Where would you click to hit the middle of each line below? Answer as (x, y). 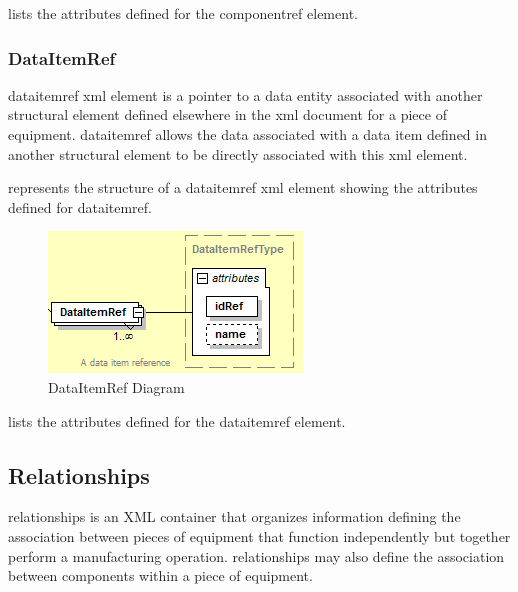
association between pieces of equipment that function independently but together (259, 535)
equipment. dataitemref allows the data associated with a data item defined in (247, 134)
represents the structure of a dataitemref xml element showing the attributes (243, 187)
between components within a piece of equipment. (160, 575)
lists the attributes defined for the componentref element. (183, 13)
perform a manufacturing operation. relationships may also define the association (256, 555)
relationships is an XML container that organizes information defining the (234, 516)
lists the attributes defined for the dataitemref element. (177, 420)
